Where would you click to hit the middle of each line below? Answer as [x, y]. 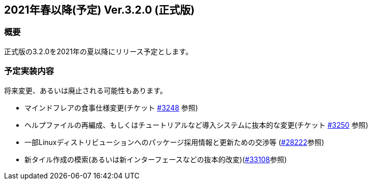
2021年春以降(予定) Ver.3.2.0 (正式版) [99, 10]
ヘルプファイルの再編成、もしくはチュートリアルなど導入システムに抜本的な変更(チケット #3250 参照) [196, 125]
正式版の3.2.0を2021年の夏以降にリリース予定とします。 [98, 51]
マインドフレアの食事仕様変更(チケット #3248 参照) [111, 107]
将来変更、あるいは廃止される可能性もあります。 [86, 90]
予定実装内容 [29, 71]
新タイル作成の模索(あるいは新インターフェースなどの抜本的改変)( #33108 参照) [156, 159]
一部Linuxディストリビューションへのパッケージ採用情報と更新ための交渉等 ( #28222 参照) [174, 142]
